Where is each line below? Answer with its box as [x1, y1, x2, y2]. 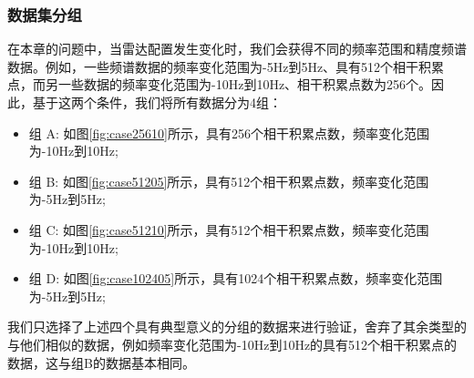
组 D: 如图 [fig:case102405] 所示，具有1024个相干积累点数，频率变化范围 [28, 269, 443, 288]
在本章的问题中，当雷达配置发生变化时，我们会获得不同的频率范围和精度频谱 [7, 39, 467, 58]
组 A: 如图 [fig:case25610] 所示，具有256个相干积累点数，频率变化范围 [28, 123, 429, 142]
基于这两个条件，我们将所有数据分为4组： [32, 93, 282, 111]
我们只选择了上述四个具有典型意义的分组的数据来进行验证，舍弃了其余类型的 [7, 317, 467, 336]
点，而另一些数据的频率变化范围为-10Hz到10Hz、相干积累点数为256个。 [7, 75, 432, 94]
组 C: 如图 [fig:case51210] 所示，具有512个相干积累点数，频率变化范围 [28, 220, 429, 239]
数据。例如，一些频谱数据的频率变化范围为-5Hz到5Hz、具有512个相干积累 [7, 56, 445, 76]
